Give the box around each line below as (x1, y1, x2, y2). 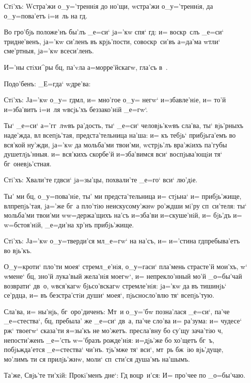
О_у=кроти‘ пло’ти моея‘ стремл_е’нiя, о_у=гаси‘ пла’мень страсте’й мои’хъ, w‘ (4, 261, 248, 271)
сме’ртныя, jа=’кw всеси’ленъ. (4, 46, 94, 56)
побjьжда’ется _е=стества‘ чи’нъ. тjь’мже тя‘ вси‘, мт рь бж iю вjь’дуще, (4, 344, 223, 354)
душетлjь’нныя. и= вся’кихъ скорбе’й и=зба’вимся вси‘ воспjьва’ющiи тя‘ (4, 149, 222, 159)
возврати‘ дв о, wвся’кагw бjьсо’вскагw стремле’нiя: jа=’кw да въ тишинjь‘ (4, 280, 227, 290)
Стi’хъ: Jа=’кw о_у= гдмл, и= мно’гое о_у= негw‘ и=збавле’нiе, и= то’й (4, 95, 226, 105)
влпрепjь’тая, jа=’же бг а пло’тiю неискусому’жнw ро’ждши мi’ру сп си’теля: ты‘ (4, 200, 247, 210)
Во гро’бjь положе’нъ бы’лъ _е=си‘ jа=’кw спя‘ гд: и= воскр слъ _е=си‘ (4, 27, 224, 37)
